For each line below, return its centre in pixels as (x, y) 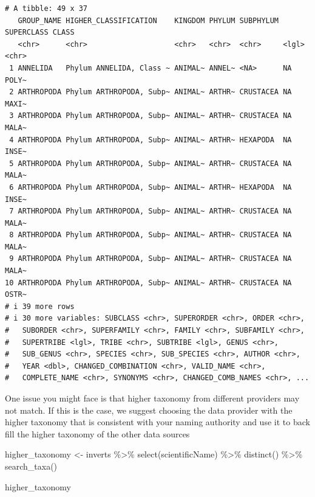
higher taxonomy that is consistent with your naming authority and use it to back (157, 422)
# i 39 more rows (40, 306)
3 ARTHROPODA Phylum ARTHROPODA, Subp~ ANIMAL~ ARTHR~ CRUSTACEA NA (151, 116)
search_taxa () (31, 466)
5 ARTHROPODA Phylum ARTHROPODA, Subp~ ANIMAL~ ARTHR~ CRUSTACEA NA (151, 163)
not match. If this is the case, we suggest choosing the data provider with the (149, 410)
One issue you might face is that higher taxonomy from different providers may (152, 398)
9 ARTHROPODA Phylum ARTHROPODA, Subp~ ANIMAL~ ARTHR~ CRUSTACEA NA (151, 259)
